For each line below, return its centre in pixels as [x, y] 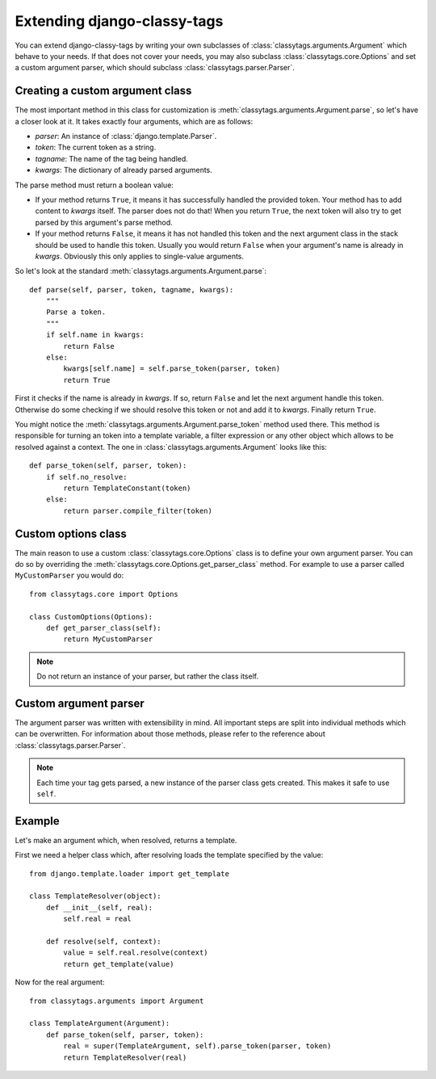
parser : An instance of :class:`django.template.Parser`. [126, 136]
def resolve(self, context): [103, 942]
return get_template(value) [119, 964]
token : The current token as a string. [96, 147]
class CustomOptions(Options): [91, 617]
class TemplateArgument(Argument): [100, 1023]
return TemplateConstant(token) [127, 488]
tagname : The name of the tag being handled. [112, 158]
